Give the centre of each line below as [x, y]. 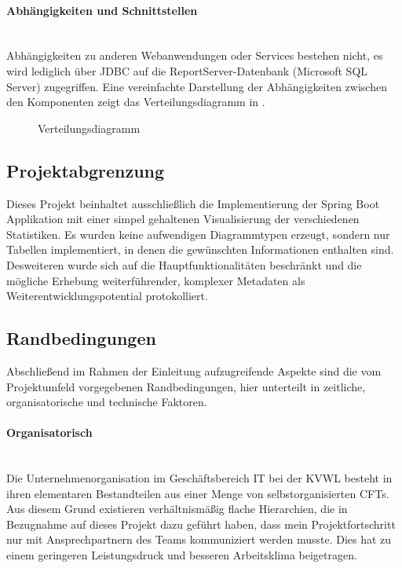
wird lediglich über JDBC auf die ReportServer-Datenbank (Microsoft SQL [187, 70]
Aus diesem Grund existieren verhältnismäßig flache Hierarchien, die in [177, 509]
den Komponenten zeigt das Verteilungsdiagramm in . [136, 102]
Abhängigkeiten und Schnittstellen [102, 10]
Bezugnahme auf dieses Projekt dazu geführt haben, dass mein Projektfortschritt [201, 524]
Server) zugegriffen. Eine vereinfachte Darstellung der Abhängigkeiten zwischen [197, 86]
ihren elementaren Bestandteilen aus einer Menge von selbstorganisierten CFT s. [198, 493]
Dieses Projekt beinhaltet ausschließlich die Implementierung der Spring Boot [193, 203]
